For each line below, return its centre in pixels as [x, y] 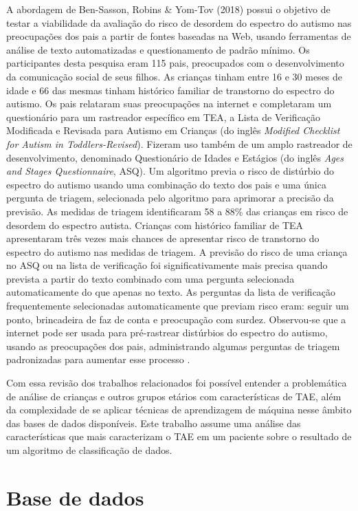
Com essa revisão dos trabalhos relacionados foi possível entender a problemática [177, 383]
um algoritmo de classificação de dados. [89, 450]
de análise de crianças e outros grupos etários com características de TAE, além [174, 396]
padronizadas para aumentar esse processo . [98, 359]
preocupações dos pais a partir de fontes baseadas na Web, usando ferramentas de [179, 36]
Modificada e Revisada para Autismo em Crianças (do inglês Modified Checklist [173, 130]
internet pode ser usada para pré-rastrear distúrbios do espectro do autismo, [167, 333]
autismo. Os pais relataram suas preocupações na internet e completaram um [169, 104]
